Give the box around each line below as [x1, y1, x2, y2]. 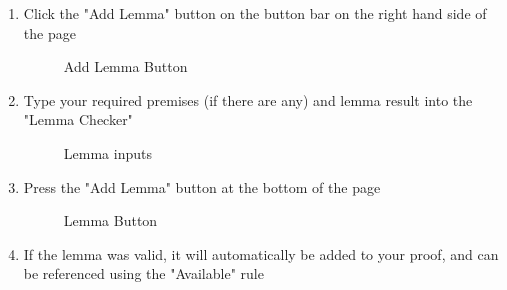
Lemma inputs [63, 142, 152, 163]
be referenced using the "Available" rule [23, 263, 264, 284]
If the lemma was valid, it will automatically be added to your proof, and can [23, 243, 499, 264]
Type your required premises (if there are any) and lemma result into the [23, 89, 473, 110]
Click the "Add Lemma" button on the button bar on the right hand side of [23, 3, 487, 23]
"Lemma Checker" [23, 109, 133, 130]
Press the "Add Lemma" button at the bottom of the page [23, 176, 381, 197]
